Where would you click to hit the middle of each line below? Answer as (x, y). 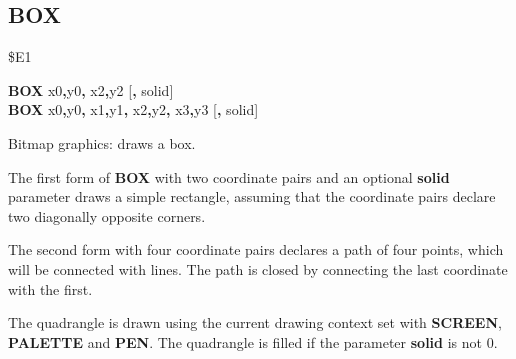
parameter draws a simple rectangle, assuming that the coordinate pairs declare (252, 196)
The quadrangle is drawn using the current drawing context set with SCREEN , (255, 322)
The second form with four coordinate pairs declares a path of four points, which (256, 249)
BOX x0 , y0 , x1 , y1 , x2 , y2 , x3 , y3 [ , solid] (133, 109)
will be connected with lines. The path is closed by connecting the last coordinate (258, 268)
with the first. (50, 288)
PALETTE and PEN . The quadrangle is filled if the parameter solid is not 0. (253, 341)
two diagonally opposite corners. (107, 215)
